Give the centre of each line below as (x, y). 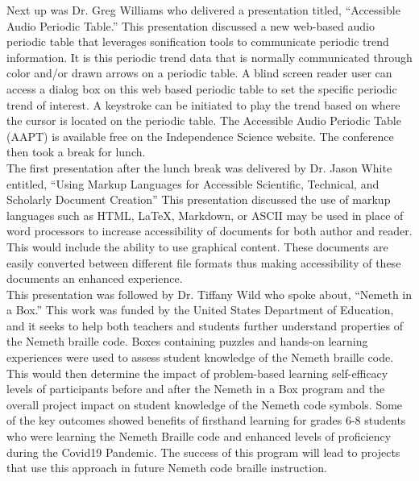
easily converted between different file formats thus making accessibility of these (204, 262)
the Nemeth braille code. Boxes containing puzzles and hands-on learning (187, 341)
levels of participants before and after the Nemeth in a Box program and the (196, 389)
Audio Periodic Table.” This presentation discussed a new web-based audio (191, 25)
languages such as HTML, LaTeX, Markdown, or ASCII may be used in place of (205, 215)
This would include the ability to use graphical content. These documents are (197, 246)
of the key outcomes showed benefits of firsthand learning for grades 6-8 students (206, 420)
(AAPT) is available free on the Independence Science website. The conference (200, 136)
